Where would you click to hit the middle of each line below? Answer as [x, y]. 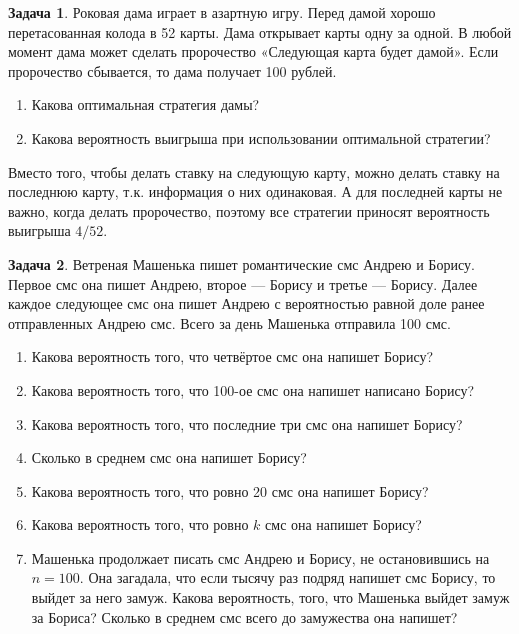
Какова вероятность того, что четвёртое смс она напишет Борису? [232, 356]
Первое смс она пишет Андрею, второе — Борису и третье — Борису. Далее [243, 283]
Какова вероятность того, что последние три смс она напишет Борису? [247, 423]
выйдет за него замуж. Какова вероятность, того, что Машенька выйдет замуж [270, 597]
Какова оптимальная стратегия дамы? [145, 104]
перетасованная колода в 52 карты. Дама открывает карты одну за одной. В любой [260, 31]
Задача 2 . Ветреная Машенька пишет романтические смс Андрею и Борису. [241, 263]
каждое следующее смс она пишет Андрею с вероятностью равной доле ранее [246, 303]
